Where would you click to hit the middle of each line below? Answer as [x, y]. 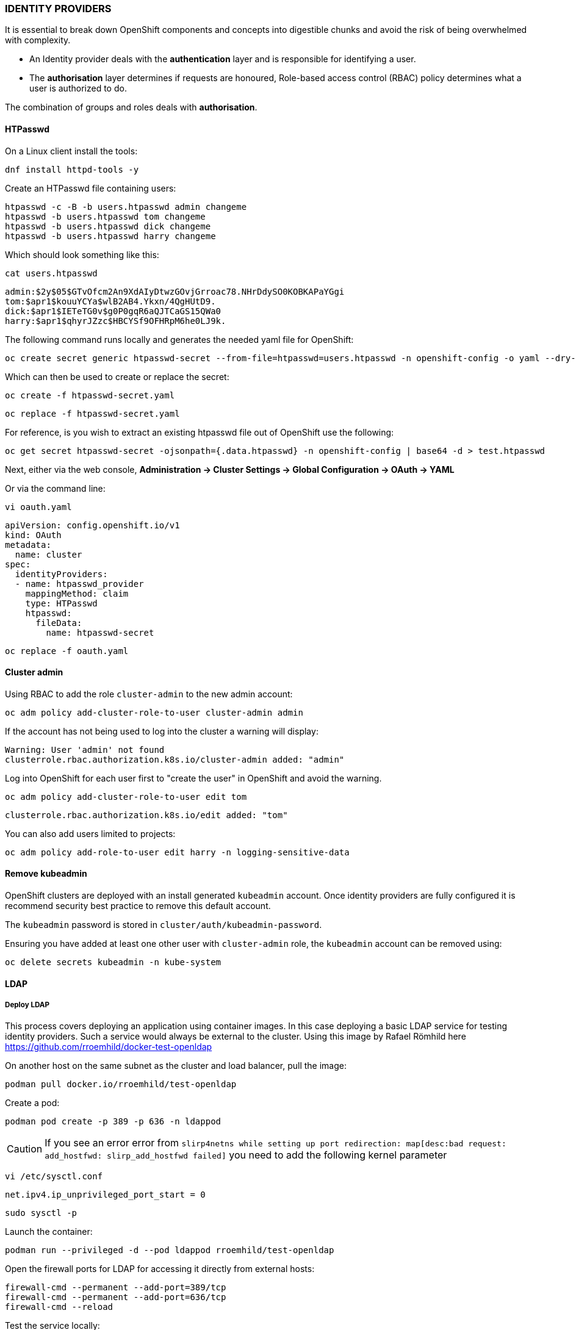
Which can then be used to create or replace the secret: [117, 376]
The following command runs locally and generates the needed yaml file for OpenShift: [179, 339]
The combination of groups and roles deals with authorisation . [131, 107]
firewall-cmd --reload [59, 1307]
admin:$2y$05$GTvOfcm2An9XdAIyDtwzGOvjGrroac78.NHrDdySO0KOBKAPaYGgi [175, 291]
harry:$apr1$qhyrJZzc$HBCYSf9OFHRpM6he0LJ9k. [116, 321]
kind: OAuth [33, 535]
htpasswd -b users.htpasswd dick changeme [108, 226]
